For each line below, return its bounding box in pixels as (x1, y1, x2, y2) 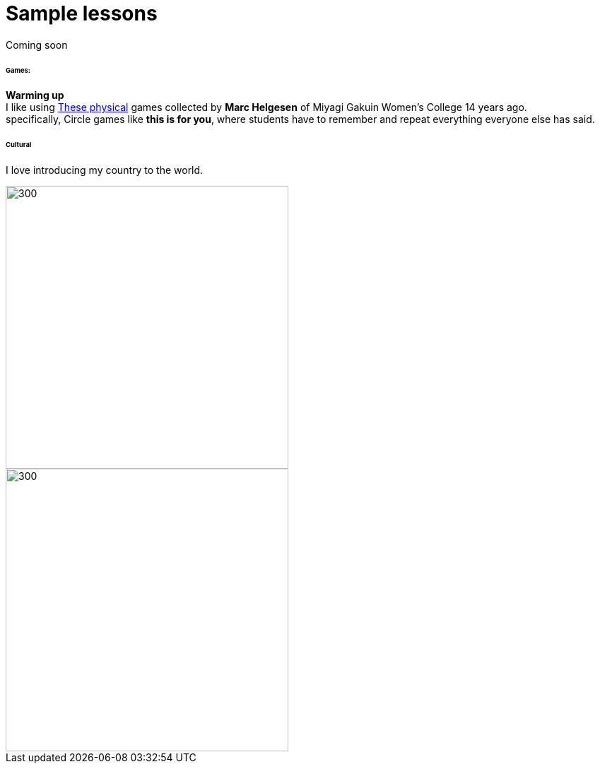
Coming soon (6, 38, 68, 51)
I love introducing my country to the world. (6, 164, 204, 177)
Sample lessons (6, 1, 158, 25)
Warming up (6, 89, 64, 102)
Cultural (6, 141, 32, 149)
